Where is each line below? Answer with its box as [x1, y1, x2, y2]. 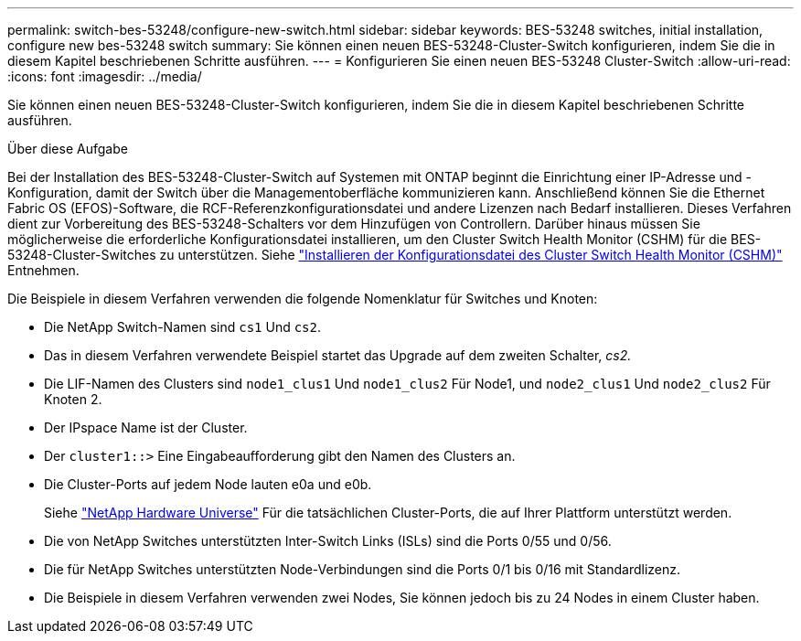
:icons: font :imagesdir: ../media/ [7, 69, 202, 84]
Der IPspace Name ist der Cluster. [44, 420, 248, 435]
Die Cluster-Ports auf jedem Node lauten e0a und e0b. [44, 476, 372, 492]
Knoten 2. [44, 391, 102, 407]
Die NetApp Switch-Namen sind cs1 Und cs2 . [44, 319, 322, 335]
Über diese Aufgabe [7, 141, 128, 156]
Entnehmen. [7, 262, 80, 278]
